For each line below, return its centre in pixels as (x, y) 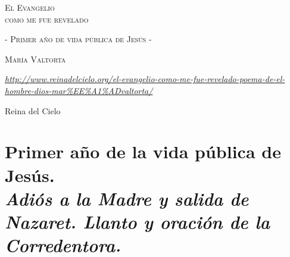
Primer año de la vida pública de (143, 151)
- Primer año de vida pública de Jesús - (78, 39)
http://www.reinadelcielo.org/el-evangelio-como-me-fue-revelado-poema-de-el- (145, 79)
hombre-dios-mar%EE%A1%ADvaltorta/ (79, 90)
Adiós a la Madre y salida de (127, 198)
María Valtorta (35, 59)
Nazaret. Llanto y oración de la (138, 221)
